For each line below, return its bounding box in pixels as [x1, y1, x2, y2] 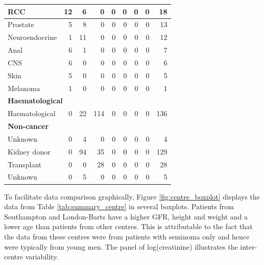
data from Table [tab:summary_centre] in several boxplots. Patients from [4, 201, 234, 212]
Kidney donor [8, 146, 51, 157]
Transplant [8, 159, 42, 169]
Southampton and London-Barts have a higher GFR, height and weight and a [4, 211, 248, 222]
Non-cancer [8, 121, 49, 131]
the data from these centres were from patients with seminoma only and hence [4, 231, 250, 241]
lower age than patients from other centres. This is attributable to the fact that [4, 221, 253, 232]
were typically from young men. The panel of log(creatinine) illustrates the [4, 241, 238, 252]
